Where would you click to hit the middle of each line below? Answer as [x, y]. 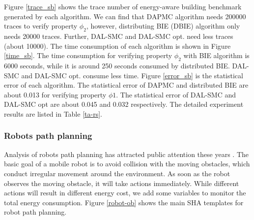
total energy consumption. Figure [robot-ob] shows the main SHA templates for [124, 202]
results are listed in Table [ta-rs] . [53, 113]
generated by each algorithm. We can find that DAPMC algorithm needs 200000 [125, 16]
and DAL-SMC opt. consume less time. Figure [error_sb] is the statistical [132, 75]
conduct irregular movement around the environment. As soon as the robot [117, 173]
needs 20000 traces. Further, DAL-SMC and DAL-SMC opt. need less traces [119, 36]
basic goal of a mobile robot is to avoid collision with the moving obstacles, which [127, 164]
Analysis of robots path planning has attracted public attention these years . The [127, 154]
